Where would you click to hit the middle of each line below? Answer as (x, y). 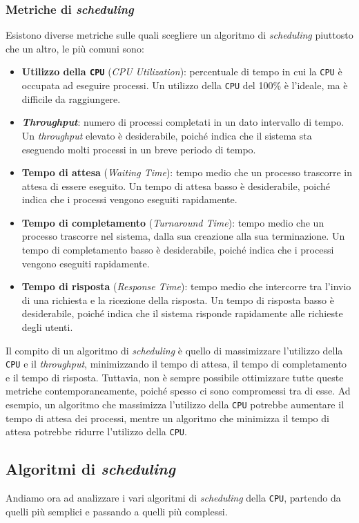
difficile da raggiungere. (71, 98)
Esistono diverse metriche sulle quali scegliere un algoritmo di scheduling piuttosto (179, 35)
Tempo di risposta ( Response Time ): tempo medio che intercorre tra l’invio (186, 286)
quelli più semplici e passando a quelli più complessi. (117, 511)
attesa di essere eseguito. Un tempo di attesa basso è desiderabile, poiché (176, 186)
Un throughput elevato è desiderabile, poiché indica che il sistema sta (167, 135)
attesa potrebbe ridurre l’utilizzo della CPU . (96, 431)
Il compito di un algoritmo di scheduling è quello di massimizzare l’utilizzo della (174, 350)
